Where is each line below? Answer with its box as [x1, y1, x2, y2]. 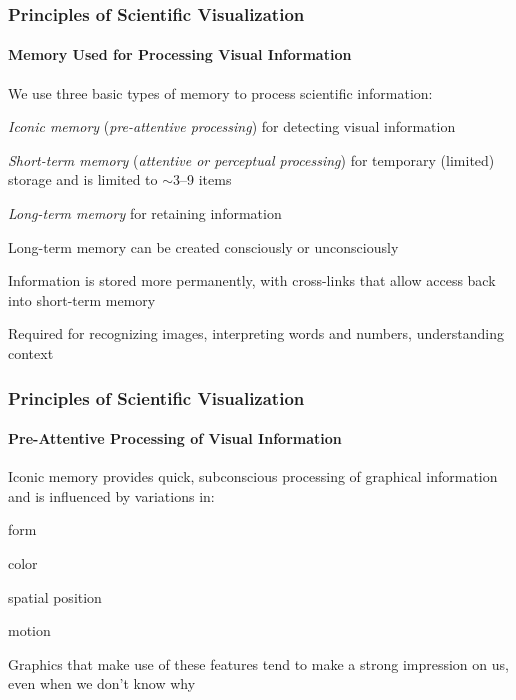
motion [8, 620, 51, 641]
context [8, 342, 54, 363]
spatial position [8, 586, 102, 607]
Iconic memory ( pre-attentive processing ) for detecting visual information [8, 116, 456, 137]
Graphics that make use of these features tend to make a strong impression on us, [8, 653, 509, 674]
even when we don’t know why [8, 673, 196, 694]
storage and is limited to [8, 169, 158, 190]
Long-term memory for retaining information [8, 203, 282, 224]
